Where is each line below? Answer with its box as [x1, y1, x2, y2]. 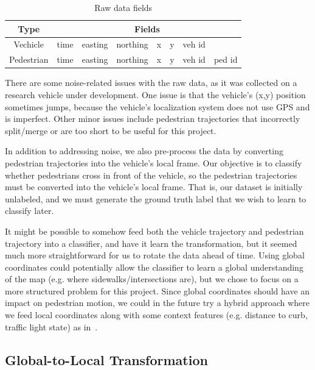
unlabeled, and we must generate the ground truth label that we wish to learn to [5, 192, 306, 205]
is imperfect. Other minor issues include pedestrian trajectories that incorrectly [5, 112, 300, 125]
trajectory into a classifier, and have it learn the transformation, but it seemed [5, 237, 297, 249]
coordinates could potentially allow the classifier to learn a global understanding [5, 260, 303, 273]
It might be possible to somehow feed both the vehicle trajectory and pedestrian [5, 224, 304, 237]
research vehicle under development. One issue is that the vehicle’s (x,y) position [5, 88, 306, 101]
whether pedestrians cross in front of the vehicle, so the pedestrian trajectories [5, 168, 297, 181]
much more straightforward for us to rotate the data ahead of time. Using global [5, 249, 305, 261]
